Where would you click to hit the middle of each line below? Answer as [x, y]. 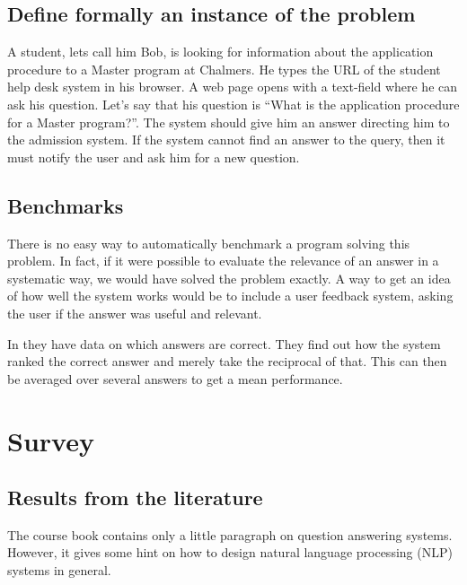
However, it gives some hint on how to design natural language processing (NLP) [230, 552]
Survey [51, 440]
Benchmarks [66, 205]
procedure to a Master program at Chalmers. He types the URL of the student [224, 69]
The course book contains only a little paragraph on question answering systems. [230, 534]
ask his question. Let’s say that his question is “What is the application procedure [233, 104]
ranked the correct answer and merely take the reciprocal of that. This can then [227, 361]
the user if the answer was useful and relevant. [135, 313]
